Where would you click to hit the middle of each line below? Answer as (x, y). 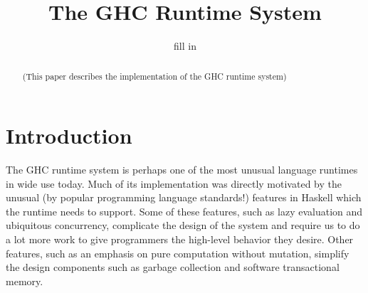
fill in (185, 46)
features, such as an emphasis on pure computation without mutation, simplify (178, 253)
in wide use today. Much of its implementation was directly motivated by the (174, 183)
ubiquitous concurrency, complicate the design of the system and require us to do (183, 225)
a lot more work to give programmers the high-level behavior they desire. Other (180, 239)
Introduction (69, 135)
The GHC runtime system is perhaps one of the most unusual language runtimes (182, 170)
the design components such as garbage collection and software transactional (173, 267)
